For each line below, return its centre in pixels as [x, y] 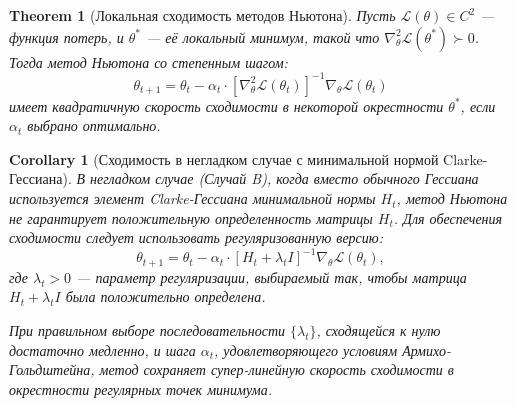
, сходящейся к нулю [378, 329]
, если [478, 105]
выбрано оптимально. [94, 125]
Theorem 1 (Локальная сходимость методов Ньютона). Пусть [202, 15]
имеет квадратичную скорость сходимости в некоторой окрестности [226, 105]
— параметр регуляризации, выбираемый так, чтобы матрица [271, 276]
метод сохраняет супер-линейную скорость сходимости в [276, 369]
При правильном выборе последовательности [147, 329]
